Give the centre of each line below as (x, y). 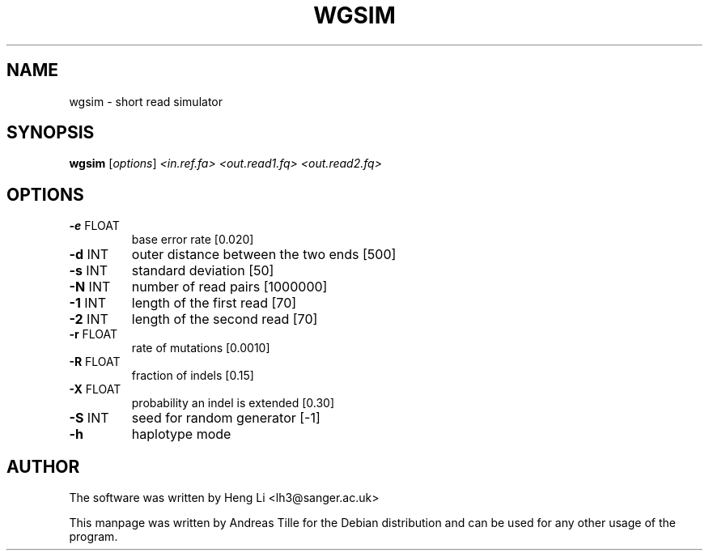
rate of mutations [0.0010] (201, 348)
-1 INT (87, 303)
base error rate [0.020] (193, 240)
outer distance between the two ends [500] (264, 255)
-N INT (90, 287)
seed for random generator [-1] (226, 418)
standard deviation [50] (203, 271)
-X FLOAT (95, 389)
